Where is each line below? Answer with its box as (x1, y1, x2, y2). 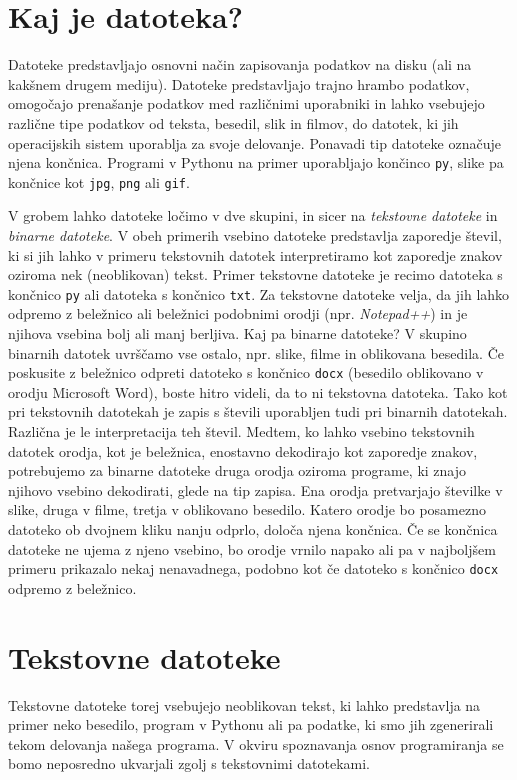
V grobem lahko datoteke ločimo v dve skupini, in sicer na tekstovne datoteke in (8, 205, 498, 226)
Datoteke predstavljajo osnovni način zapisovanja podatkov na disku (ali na (8, 54, 472, 75)
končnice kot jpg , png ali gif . (8, 171, 190, 192)
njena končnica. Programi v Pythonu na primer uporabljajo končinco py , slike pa (8, 152, 504, 173)
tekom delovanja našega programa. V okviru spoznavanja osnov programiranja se (8, 733, 504, 754)
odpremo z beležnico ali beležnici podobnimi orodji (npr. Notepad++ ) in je (8, 303, 468, 324)
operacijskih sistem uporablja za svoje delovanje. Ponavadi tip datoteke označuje (8, 132, 501, 153)
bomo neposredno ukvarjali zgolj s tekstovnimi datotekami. (8, 753, 370, 774)
